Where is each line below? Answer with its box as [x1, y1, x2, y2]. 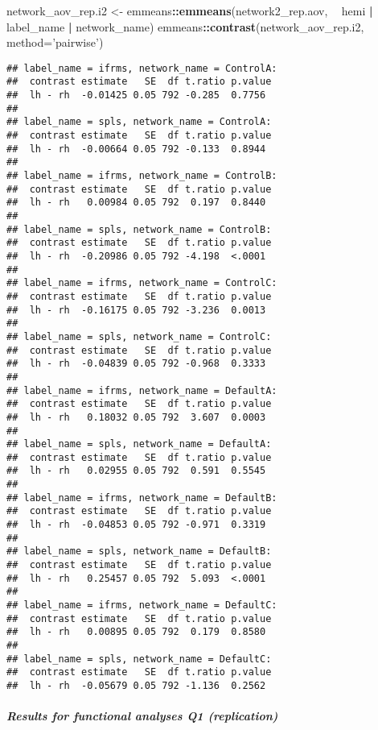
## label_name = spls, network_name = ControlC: [6, 330, 272, 342]
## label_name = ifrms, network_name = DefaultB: [6, 492, 277, 504]
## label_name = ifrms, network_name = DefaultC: [6, 599, 277, 612]
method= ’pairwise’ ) [6, 34, 104, 51]
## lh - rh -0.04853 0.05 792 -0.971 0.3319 [6, 519, 266, 531]
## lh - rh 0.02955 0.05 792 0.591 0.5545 [6, 465, 266, 477]
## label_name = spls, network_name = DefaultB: [6, 545, 272, 558]
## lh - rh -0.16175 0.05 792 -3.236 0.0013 [6, 304, 266, 316]
